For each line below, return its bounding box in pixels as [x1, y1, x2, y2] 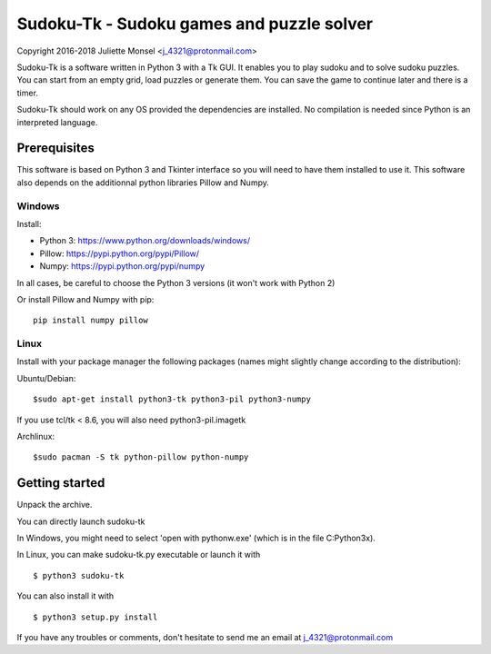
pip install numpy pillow [33, 315, 149, 326]
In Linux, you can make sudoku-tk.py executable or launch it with [16, 550, 261, 560]
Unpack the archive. [16, 500, 93, 510]
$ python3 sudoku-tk [33, 570, 125, 580]
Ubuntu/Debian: [16, 372, 76, 383]
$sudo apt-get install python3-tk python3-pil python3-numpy [33, 394, 311, 404]
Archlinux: [16, 431, 55, 441]
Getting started [16, 475, 105, 490]
